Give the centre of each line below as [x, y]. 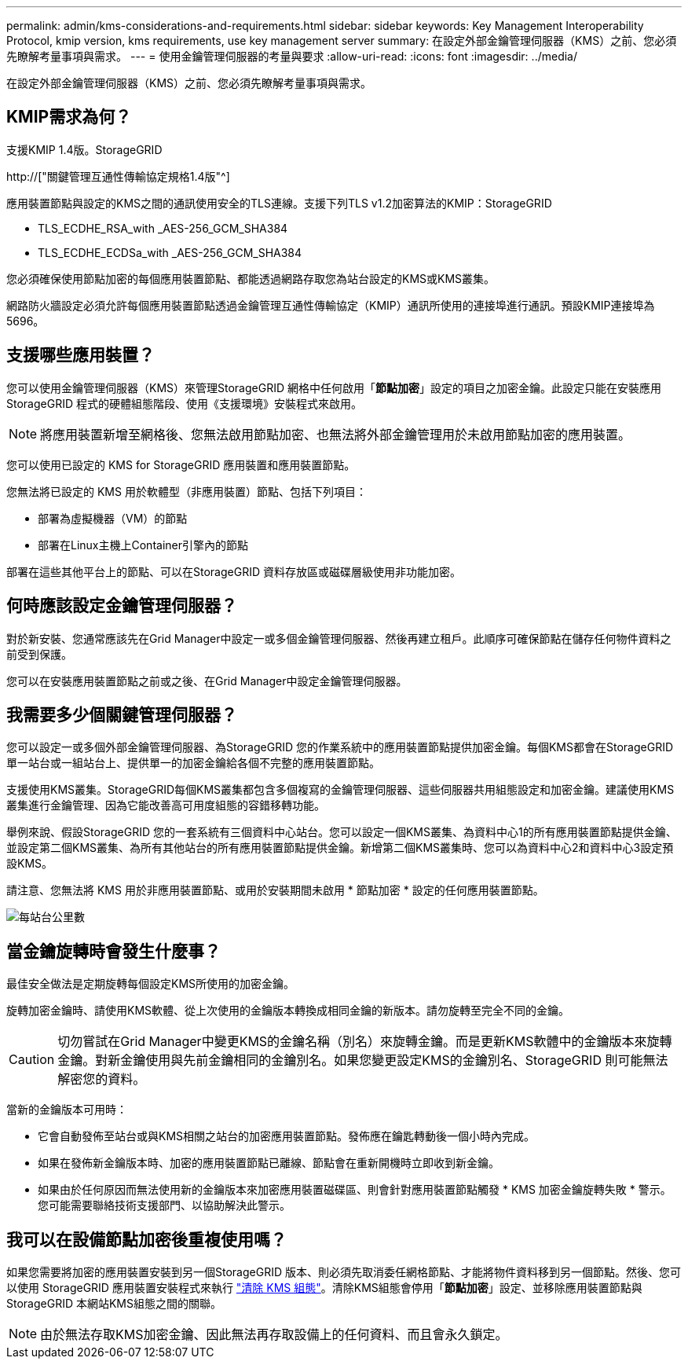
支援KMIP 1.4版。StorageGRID [84, 149]
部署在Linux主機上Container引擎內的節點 [143, 545]
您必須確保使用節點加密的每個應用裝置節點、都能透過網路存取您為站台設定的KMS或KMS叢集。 [251, 278]
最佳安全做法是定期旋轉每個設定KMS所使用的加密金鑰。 [151, 984]
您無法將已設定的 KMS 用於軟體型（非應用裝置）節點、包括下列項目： [187, 491]
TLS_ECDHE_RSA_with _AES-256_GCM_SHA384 [163, 228]
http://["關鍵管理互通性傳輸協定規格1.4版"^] [118, 176]
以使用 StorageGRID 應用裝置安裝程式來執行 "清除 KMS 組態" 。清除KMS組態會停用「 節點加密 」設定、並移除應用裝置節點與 [324, 1288]
